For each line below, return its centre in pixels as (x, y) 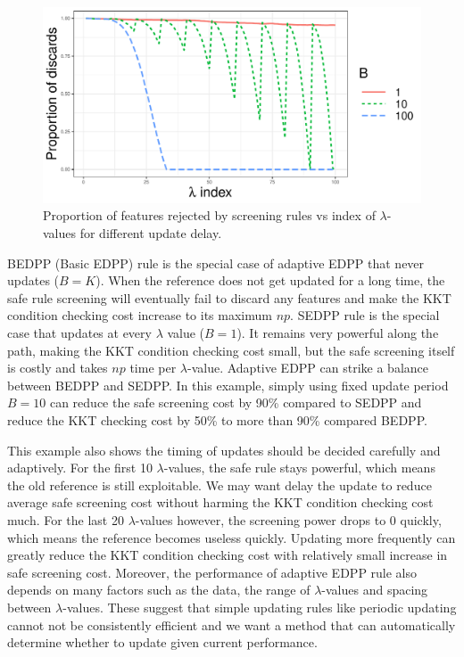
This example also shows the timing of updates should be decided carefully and (224, 450)
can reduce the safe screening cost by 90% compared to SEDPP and (236, 402)
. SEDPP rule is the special (365, 315)
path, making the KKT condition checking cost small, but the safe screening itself (231, 350)
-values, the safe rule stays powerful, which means (299, 468)
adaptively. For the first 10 (80, 468)
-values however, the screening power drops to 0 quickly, (288, 519)
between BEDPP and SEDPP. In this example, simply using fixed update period (228, 385)
